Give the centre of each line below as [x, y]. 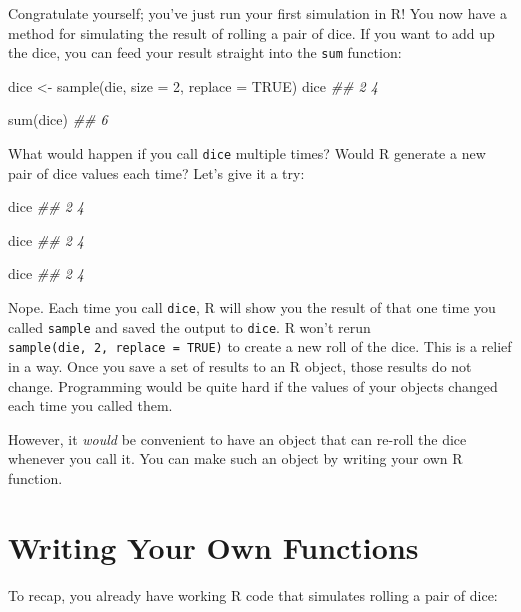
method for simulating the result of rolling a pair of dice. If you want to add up [251, 32]
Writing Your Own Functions [213, 546]
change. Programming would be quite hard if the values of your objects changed [253, 385]
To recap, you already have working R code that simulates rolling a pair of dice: [253, 594]
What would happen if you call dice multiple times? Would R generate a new [247, 153]
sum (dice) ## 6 [58, 119]
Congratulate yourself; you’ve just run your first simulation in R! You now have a [257, 13]
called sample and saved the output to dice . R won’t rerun [189, 326]
